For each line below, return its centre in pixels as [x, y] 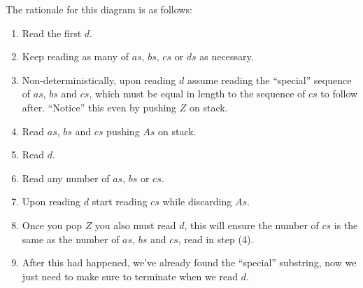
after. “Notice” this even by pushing [99, 107]
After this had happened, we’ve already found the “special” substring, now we [189, 262]
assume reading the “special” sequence [269, 80]
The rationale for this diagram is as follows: [99, 9]
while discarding [197, 201]
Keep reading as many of [75, 56]
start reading [120, 201]
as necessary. [227, 56]
